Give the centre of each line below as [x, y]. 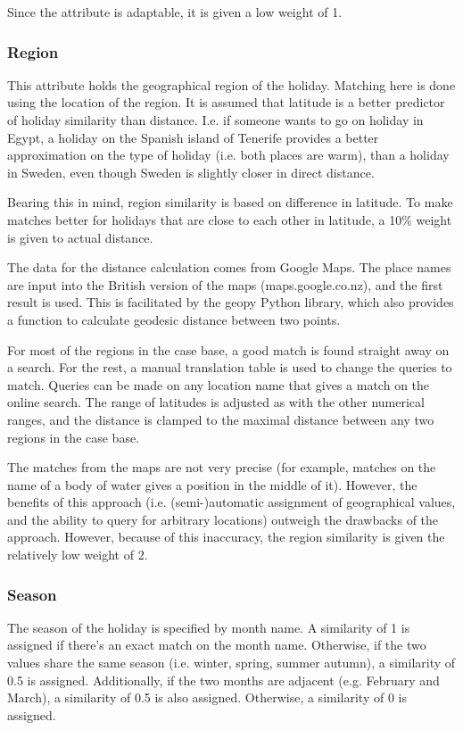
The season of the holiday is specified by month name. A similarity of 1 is [209, 627]
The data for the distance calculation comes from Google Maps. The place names [229, 267]
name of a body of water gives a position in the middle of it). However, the [212, 484]
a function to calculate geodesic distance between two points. [174, 319]
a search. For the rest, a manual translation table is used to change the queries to [230, 367]
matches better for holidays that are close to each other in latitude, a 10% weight [230, 219]
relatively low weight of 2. [78, 555]
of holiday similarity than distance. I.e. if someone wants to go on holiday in [215, 120]
